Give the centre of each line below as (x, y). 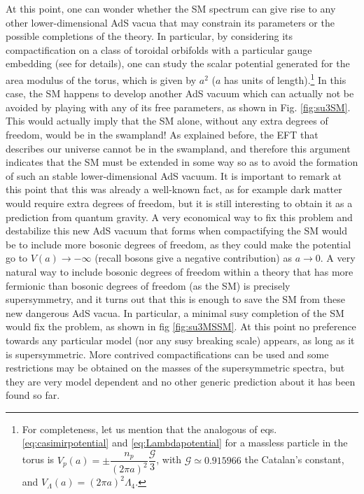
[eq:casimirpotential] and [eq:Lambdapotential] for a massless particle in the (185, 443)
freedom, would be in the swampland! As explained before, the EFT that (162, 134)
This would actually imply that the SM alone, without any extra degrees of (167, 121)
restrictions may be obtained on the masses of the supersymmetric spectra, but (175, 368)
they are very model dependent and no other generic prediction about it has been (181, 381)
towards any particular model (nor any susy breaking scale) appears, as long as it (180, 340)
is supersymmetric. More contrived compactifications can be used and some (167, 354)
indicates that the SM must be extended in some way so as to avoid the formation (182, 162)
